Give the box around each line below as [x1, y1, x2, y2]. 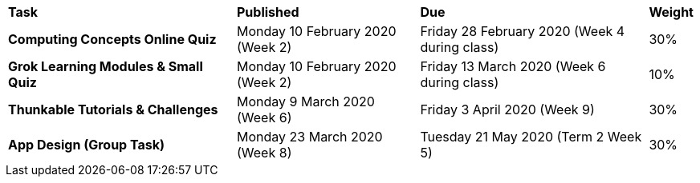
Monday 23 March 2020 [237, 129, 383, 145]
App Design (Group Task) [8, 137, 165, 153]
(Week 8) [237, 145, 292, 161]
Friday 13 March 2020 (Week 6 [420, 58, 606, 74]
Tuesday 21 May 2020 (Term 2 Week [420, 129, 642, 145]
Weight [649, 4, 694, 20]
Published [237, 4, 299, 20]
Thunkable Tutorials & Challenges [8, 101, 218, 117]
